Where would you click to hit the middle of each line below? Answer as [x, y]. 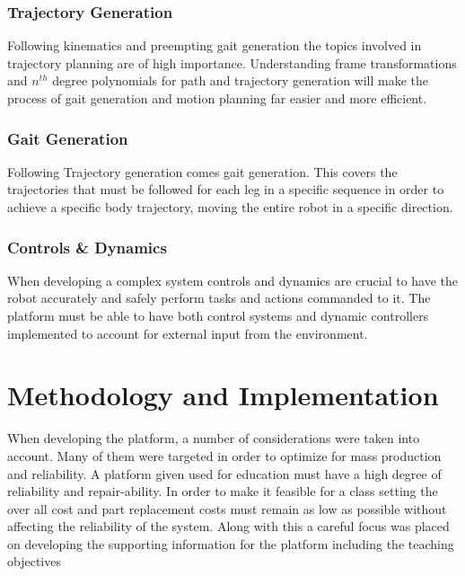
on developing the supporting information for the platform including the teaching [231, 543]
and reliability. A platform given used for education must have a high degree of [224, 473]
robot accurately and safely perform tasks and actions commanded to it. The [219, 298]
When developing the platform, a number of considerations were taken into [214, 438]
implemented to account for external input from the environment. [188, 333]
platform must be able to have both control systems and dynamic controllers [218, 315]
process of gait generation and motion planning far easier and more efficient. [217, 98]
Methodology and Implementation [223, 395]
